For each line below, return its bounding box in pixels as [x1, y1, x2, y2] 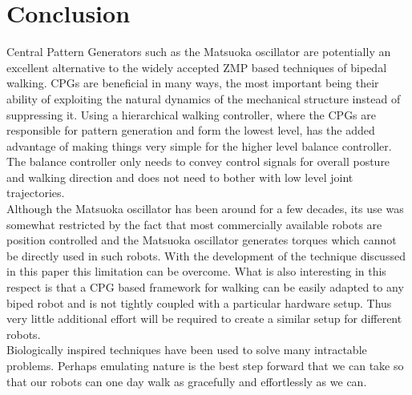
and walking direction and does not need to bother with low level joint [6, 168, 353, 185]
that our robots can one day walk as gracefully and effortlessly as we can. [6, 373, 367, 389]
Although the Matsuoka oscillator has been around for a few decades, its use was [6, 200, 404, 217]
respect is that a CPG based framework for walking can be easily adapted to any [6, 279, 404, 296]
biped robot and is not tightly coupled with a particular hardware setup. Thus [6, 294, 392, 311]
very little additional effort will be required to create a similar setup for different [6, 310, 402, 327]
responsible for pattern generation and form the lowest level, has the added [6, 122, 375, 139]
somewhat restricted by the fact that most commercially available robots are [6, 216, 382, 232]
